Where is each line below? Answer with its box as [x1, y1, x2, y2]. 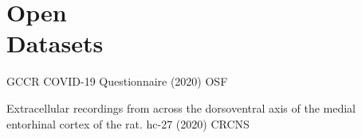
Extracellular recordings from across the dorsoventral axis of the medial [6, 99, 356, 116]
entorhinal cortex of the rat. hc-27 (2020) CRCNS [6, 115, 250, 132]
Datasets [6, 27, 104, 59]
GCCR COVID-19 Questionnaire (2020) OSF [6, 73, 228, 90]
